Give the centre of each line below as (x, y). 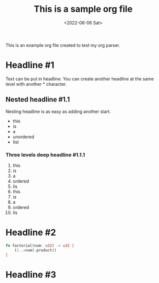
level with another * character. (36, 84)
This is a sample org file (83, 9)
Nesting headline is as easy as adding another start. (58, 111)
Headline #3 (31, 274)
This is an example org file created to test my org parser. (63, 45)
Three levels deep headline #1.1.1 (45, 155)
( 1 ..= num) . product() (35, 250)
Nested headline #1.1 (38, 100)
